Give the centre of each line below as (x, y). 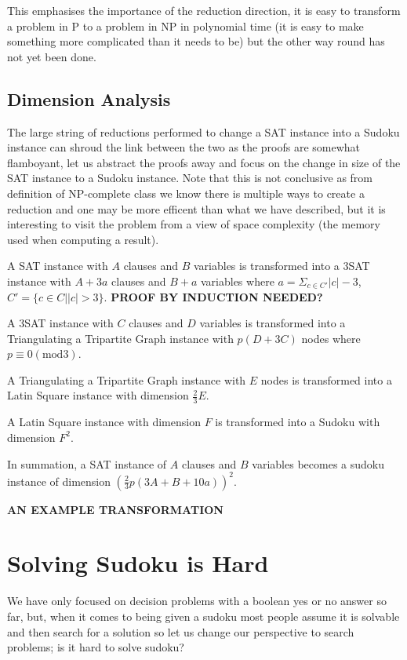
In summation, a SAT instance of (87, 463)
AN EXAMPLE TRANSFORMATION (115, 509)
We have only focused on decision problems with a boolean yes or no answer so (197, 601)
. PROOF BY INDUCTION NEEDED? (213, 296)
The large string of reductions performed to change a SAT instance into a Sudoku (203, 131)
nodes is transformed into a (326, 379)
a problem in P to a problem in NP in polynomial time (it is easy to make (185, 26)
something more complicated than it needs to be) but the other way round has (196, 41)
